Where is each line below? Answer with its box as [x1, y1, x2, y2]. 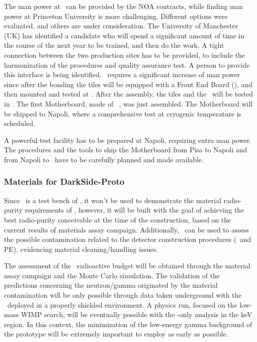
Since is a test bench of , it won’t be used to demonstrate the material [4, 195, 222, 205]
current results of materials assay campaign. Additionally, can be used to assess [4, 224, 249, 234]
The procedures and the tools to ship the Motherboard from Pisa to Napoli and [4, 144, 247, 155]
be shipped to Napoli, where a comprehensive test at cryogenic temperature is [4, 108, 242, 118]
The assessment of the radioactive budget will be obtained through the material [4, 260, 251, 271]
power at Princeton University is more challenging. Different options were [4, 10, 228, 21]
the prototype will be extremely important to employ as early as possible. [4, 329, 228, 339]
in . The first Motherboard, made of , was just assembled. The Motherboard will [4, 98, 253, 109]
